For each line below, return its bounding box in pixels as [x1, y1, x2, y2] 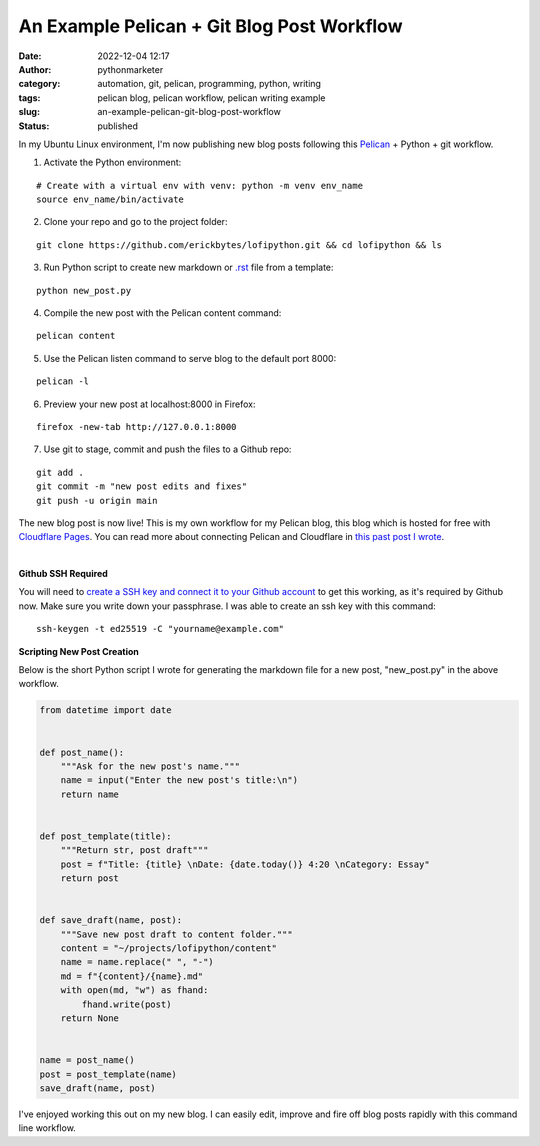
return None [60, 1013, 120, 1024]
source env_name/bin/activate [36, 194, 185, 205]
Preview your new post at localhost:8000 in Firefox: [43, 398, 256, 410]
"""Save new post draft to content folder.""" [60, 928, 294, 940]
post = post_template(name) [39, 1068, 177, 1080]
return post [60, 873, 120, 884]
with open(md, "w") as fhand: [60, 985, 209, 996]
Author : [18, 63, 52, 75]
